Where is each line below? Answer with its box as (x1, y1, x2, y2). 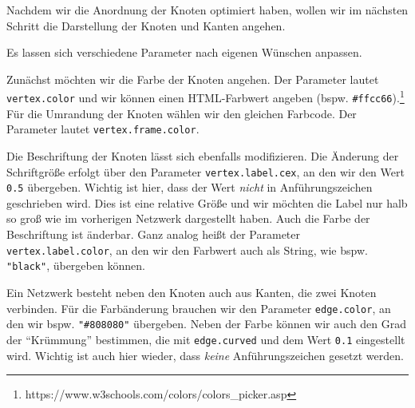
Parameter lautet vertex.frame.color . (6, 121, 200, 137)
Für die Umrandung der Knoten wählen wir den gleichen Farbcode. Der (6, 105, 357, 121)
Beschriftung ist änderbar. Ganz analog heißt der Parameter (6, 226, 301, 243)
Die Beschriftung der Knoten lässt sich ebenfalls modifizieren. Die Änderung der (6, 147, 399, 164)
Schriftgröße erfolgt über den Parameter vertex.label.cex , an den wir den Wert (6, 163, 405, 180)
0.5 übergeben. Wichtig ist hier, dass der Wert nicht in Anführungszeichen (6, 179, 373, 196)
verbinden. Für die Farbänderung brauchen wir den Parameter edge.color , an (6, 299, 391, 316)
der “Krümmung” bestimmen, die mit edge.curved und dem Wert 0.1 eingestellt (6, 331, 405, 347)
